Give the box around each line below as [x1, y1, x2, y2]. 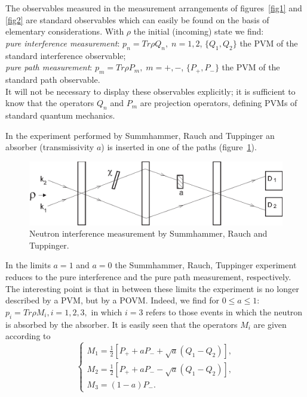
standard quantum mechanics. [5, 108, 115, 121]
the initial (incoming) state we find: [133, 25, 264, 38]
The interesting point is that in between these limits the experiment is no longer [5, 282, 299, 294]
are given [253, 318, 287, 330]
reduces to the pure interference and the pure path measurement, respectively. [5, 270, 291, 283]
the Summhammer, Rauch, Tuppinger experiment [115, 259, 297, 271]
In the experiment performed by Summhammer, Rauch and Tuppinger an [5, 129, 275, 141]
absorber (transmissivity [5, 141, 94, 153]
